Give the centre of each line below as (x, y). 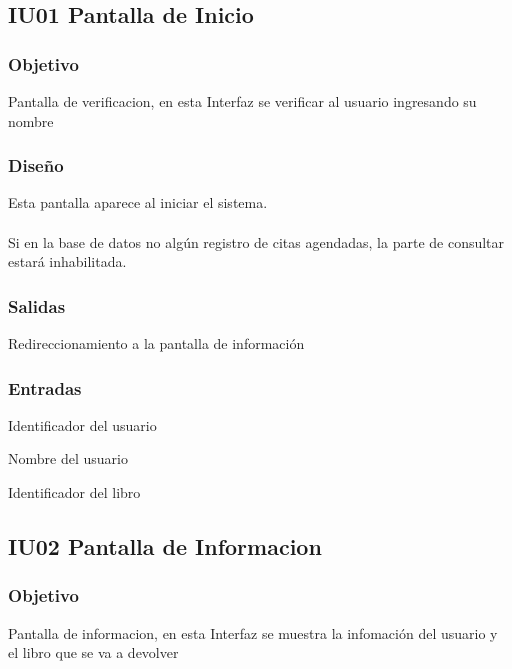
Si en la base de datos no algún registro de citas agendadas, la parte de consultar (256, 241)
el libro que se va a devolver (93, 652)
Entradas (45, 387)
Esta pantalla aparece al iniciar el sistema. (138, 202)
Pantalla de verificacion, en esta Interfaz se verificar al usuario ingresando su (242, 101)
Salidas (37, 305)
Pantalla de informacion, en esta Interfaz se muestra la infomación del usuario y (253, 632)
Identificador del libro (74, 492)
